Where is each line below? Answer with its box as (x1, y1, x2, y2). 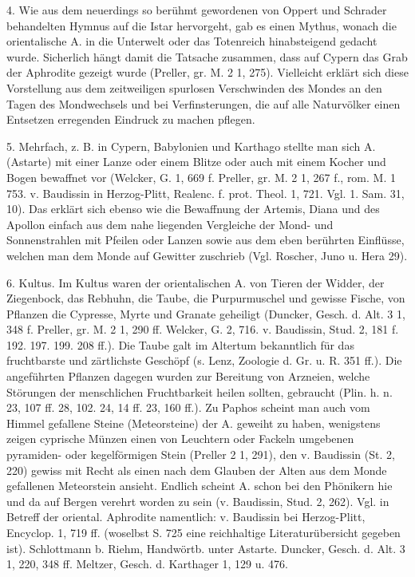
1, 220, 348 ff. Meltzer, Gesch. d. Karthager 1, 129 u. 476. (6, 555, 288, 572)
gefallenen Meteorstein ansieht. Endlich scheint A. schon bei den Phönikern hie (6, 477, 393, 494)
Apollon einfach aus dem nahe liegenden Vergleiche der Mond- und (6, 215, 334, 232)
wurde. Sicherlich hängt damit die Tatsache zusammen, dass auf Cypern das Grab (6, 48, 408, 65)
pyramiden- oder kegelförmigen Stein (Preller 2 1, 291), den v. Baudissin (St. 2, (6, 446, 395, 463)
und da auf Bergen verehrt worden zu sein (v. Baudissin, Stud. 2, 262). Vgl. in (6, 492, 389, 509)
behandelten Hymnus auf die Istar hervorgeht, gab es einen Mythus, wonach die (6, 17, 397, 34)
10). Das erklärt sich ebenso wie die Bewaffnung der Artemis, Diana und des (6, 200, 380, 217)
